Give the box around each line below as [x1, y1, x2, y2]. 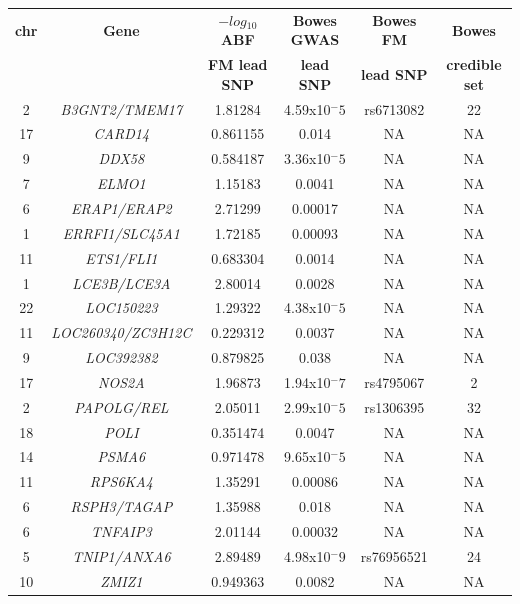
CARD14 [93, 123, 150, 144]
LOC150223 [85, 297, 158, 318]
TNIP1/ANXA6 [72, 545, 171, 566]
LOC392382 [85, 347, 158, 368]
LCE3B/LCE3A [72, 272, 171, 293]
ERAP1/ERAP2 [71, 198, 172, 218]
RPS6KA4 [89, 471, 153, 492]
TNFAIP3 [91, 520, 152, 541]
